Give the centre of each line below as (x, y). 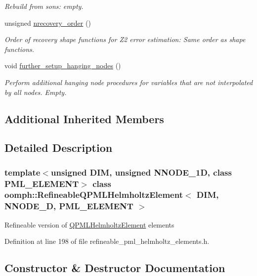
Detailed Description (59, 148)
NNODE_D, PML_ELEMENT (69, 206)
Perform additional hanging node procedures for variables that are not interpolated (129, 82)
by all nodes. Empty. (36, 92)
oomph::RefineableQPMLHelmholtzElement (94, 195)
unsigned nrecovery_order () (48, 23)
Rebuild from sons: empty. (44, 6)
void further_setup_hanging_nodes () (63, 66)
